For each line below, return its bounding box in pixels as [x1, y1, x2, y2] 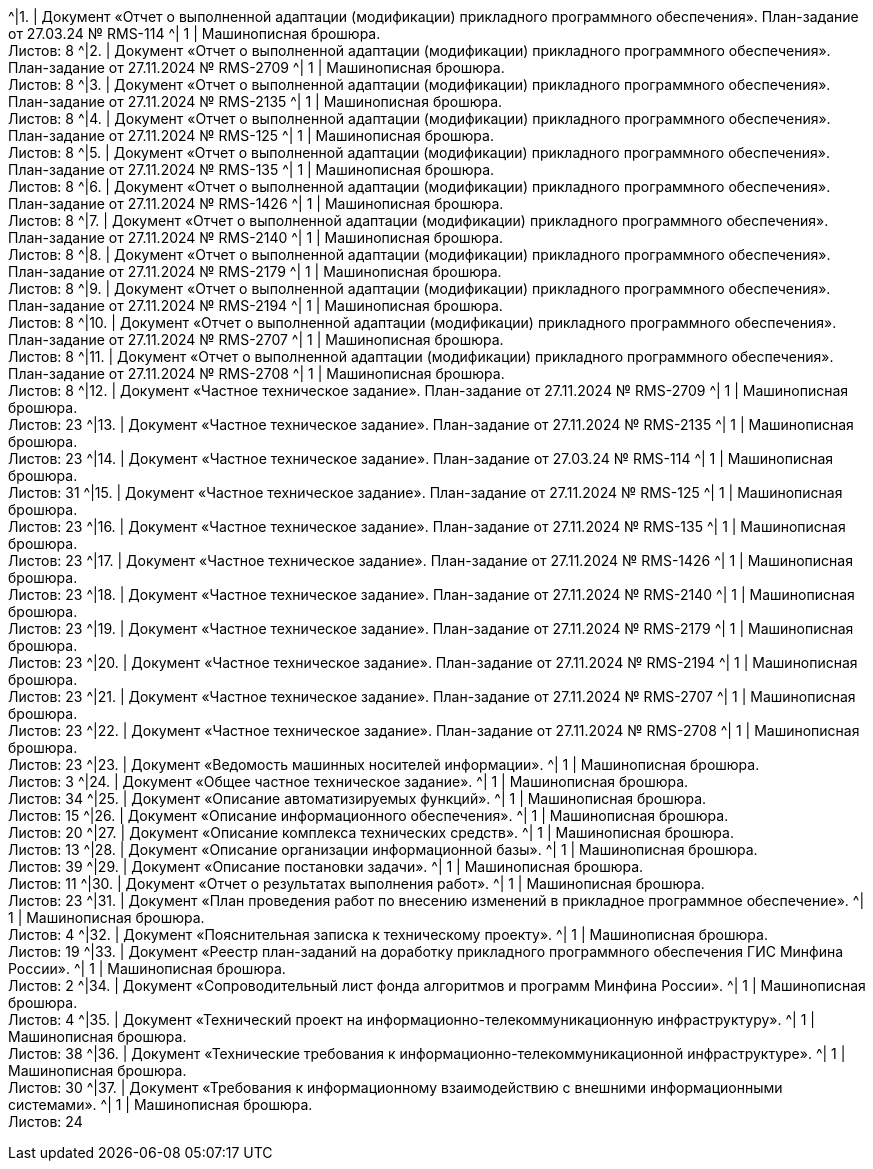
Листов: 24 [8, 1113, 83, 1130]
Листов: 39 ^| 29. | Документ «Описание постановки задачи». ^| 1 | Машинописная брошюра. [8, 858, 644, 875]
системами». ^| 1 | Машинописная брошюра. [8, 1096, 313, 1113]
